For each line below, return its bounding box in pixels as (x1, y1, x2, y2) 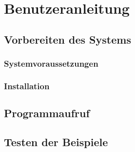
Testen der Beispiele (4, 134, 108, 150)
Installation (4, 79, 50, 92)
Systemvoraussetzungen (4, 57, 98, 70)
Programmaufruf (4, 105, 90, 121)
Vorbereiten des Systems (4, 31, 131, 47)
